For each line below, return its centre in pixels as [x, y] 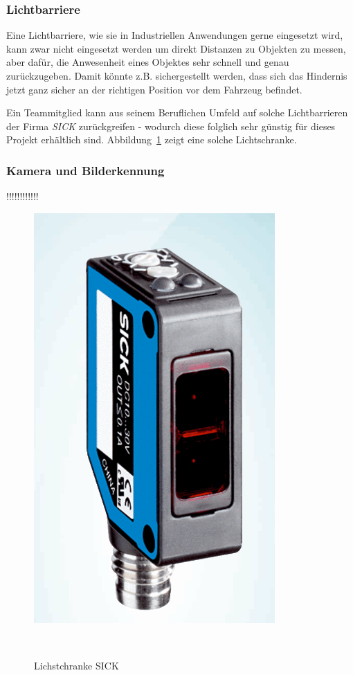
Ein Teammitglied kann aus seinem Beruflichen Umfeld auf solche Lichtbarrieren [177, 112]
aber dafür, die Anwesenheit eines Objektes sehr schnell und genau [148, 62]
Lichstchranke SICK [76, 665]
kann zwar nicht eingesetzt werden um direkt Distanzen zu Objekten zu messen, [176, 48]
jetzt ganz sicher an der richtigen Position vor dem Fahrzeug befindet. [154, 89]
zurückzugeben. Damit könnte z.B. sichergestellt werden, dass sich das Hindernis [177, 75]
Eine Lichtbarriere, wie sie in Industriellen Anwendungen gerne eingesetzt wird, [175, 35]
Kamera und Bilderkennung [85, 170]
